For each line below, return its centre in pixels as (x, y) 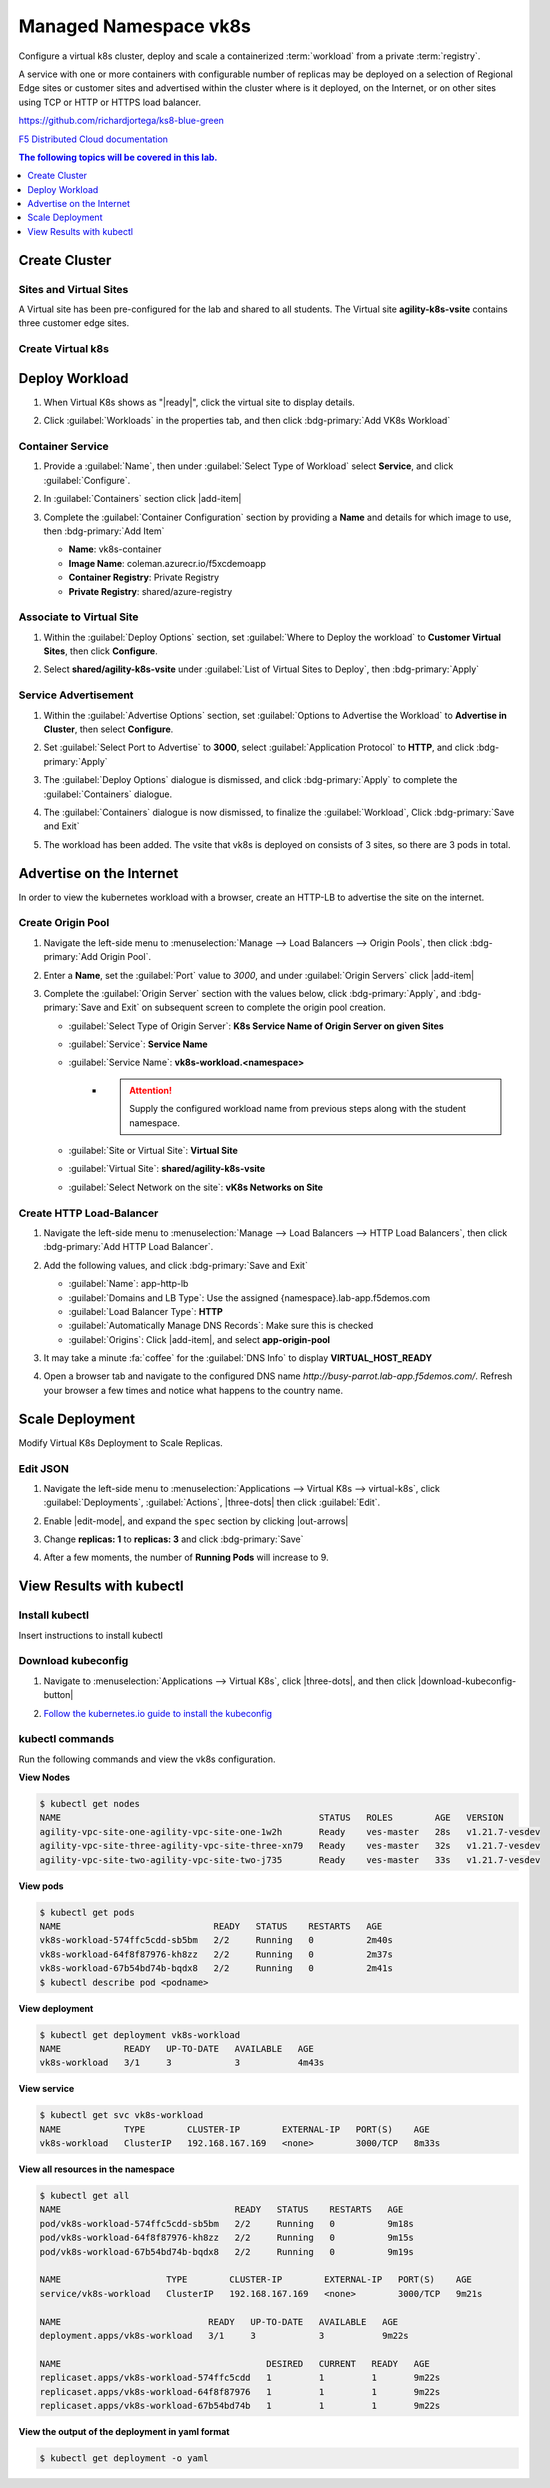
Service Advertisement (76, 695)
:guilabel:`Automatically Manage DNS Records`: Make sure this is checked (221, 1326)
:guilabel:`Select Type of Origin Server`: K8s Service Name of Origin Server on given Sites (256, 1026)
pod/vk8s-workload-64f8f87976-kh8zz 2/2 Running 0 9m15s (227, 2238)
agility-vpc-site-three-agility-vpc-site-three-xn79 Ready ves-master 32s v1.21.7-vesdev (290, 1846)
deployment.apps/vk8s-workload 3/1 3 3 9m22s (224, 2335)
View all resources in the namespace (96, 2169)
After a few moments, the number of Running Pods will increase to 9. (186, 1557)
